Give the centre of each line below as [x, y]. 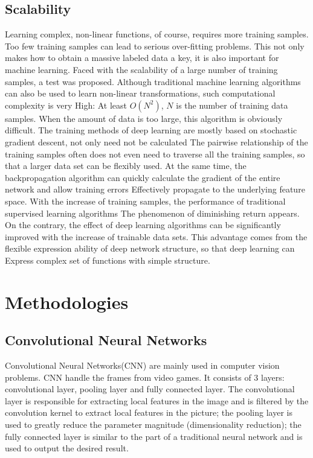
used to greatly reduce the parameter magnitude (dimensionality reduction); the [153, 425]
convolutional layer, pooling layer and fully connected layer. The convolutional [150, 389]
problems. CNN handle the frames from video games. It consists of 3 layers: [145, 377]
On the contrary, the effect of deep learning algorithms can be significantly [143, 225]
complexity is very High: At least [66, 105]
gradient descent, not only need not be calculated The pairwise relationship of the [156, 142]
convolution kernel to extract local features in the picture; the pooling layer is [149, 412]
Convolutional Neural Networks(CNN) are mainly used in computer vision [142, 365]
